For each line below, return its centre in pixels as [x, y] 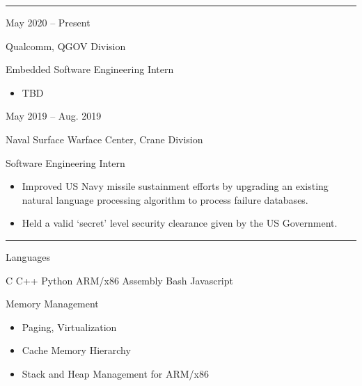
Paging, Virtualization [69, 327]
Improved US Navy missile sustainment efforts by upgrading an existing [175, 186]
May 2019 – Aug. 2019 [54, 116]
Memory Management [52, 304]
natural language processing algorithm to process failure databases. [165, 199]
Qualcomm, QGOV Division [66, 46]
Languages [28, 256]
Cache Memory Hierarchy [76, 350]
